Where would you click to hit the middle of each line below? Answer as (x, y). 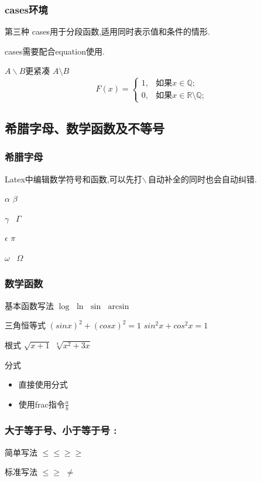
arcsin (119, 306)
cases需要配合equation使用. (55, 51)
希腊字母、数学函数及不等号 (85, 128)
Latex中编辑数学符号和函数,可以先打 (73, 179)
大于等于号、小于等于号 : (61, 430)
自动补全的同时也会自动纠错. (202, 179)
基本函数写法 (29, 305)
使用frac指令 (42, 404)
